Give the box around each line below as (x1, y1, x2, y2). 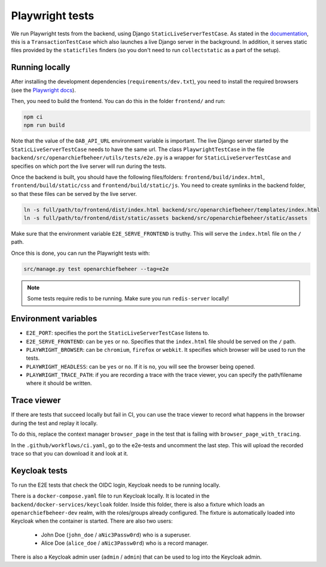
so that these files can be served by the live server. (11, 190, 137, 197)
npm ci (23, 114, 43, 120)
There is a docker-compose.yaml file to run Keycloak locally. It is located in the (11, 492, 210, 500)
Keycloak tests (11, 465, 68, 476)
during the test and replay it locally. (11, 420, 98, 427)
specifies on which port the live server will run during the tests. (11, 162, 167, 170)
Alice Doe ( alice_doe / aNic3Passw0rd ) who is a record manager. (41, 539, 209, 547)
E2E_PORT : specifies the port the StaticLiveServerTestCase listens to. (26, 330, 209, 337)
